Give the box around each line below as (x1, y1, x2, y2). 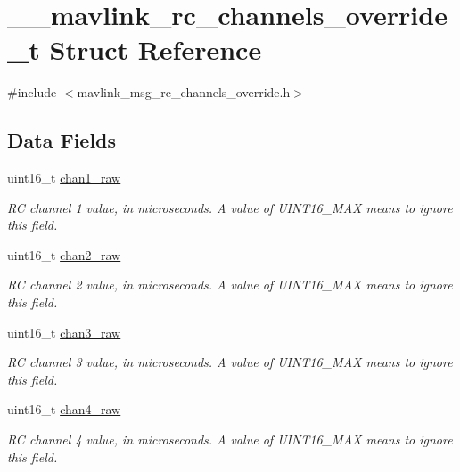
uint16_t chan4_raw (7, 400, 121, 419)
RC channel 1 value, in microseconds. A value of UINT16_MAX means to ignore (7, 198, 453, 216)
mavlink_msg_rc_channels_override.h (77, 83, 291, 102)
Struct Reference (49, 31, 262, 68)
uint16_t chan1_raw (7, 168, 121, 187)
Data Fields (7, 126, 117, 154)
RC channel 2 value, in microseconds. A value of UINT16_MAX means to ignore (7, 275, 453, 294)
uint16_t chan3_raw (7, 322, 121, 341)
